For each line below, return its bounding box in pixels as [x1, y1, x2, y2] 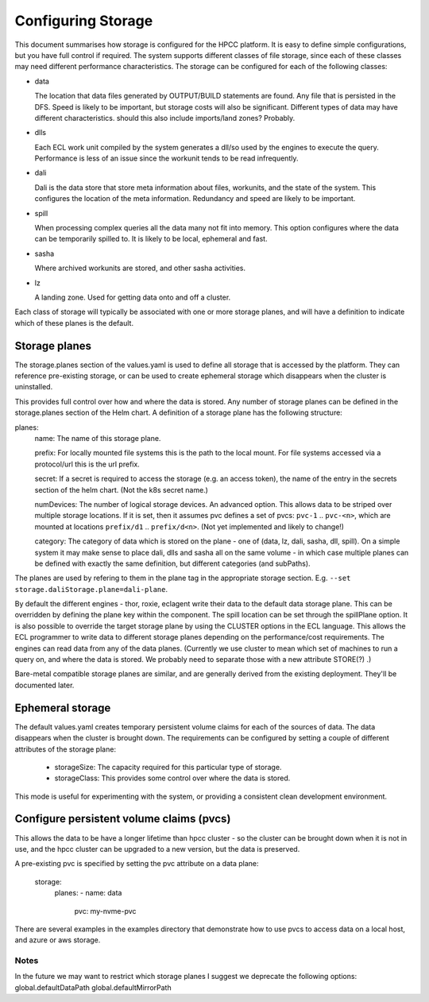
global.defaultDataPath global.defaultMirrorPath [14, 982, 172, 992]
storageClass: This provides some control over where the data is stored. [54, 773, 291, 783]
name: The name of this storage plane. [34, 434, 161, 443]
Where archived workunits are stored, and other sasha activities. [34, 263, 246, 273]
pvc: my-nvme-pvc [74, 906, 137, 915]
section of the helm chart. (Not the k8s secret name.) [34, 485, 208, 494]
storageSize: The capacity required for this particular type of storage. [54, 762, 282, 772]
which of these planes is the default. [14, 318, 134, 327]
